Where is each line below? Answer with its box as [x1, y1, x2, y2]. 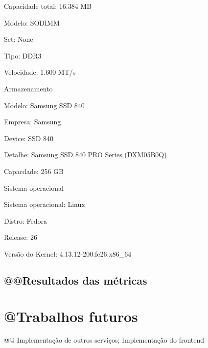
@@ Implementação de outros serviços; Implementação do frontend [4, 335, 205, 345]
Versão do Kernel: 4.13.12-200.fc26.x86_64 [4, 248, 132, 259]
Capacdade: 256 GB [4, 166, 64, 176]
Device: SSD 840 [4, 133, 54, 143]
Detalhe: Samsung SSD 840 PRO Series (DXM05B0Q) [4, 149, 167, 160]
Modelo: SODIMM [4, 17, 60, 28]
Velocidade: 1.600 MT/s [4, 67, 76, 77]
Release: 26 [4, 232, 37, 242]
